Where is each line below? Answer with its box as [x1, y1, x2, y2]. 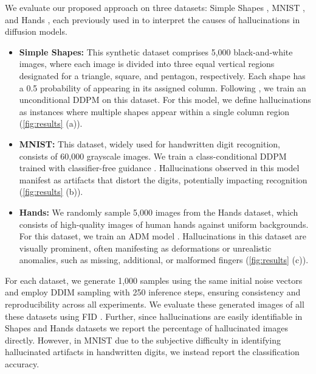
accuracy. [5, 358, 39, 370]
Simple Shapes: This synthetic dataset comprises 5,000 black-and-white [19, 45, 293, 58]
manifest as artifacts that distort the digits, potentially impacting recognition [19, 173, 307, 186]
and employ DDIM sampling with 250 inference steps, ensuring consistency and [5, 286, 301, 298]
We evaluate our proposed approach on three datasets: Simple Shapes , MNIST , [5, 1, 305, 13]
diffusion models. [5, 25, 67, 38]
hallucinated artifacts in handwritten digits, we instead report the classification [5, 345, 300, 358]
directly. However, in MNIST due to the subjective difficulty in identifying [5, 333, 281, 346]
